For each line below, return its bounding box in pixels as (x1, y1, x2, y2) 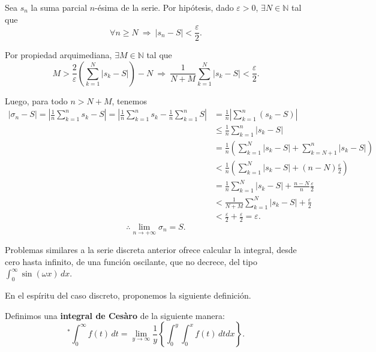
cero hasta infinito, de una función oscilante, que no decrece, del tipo (5, 255, 258, 267)
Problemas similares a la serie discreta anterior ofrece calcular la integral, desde (5, 243, 297, 256)
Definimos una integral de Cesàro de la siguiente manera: (5, 309, 225, 321)
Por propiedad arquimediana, (5, 49, 112, 61)
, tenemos (112, 94, 147, 107)
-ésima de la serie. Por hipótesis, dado (95, 1, 234, 13)
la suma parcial (31, 1, 88, 13)
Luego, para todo (5, 94, 68, 107)
